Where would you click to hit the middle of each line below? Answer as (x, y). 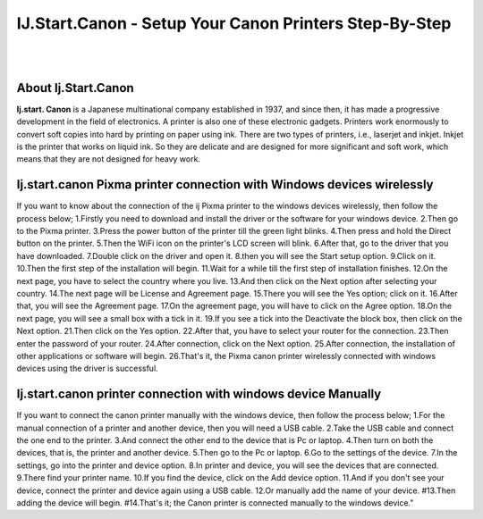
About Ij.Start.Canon (75, 88)
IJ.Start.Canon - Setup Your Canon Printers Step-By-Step (234, 23)
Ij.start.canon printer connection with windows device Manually (199, 394)
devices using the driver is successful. (87, 368)
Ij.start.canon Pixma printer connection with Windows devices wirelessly (225, 184)
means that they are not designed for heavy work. (109, 159)
